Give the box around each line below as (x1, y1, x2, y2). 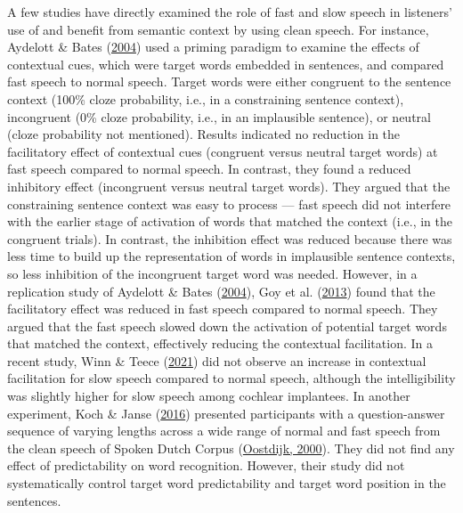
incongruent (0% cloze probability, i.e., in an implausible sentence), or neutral (7, 107, 431, 126)
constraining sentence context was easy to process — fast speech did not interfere (7, 194, 451, 213)
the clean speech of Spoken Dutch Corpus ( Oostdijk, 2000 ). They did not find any (7, 438, 455, 457)
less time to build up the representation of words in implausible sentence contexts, (7, 247, 456, 265)
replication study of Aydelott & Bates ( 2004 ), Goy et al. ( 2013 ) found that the (7, 281, 435, 300)
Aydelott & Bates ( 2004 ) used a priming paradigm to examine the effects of (7, 37, 419, 56)
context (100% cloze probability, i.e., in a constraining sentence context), (7, 89, 404, 108)
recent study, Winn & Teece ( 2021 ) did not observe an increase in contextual (7, 351, 426, 370)
